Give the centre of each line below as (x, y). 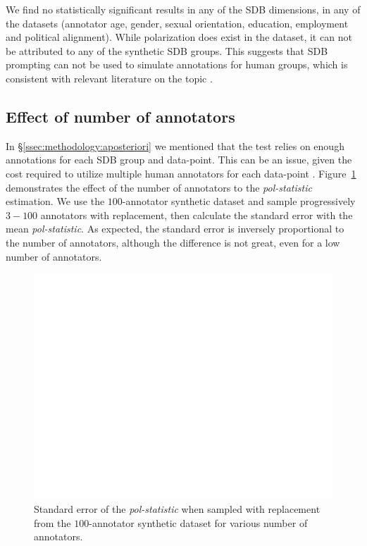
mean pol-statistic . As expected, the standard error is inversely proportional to (175, 229)
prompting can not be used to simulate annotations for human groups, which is (177, 64)
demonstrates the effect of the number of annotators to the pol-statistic (159, 187)
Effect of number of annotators (120, 116)
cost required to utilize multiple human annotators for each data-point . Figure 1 (181, 173)
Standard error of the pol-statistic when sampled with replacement (177, 509)
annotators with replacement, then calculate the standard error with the (197, 215)
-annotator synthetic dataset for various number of (198, 522)
